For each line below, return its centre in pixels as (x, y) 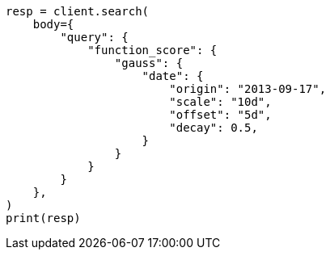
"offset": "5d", (220, 115)
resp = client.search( (78, 11)
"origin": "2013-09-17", (248, 89)
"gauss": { (149, 63)
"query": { (94, 37)
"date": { (173, 76)
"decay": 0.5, (214, 128)
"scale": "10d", (220, 102)
